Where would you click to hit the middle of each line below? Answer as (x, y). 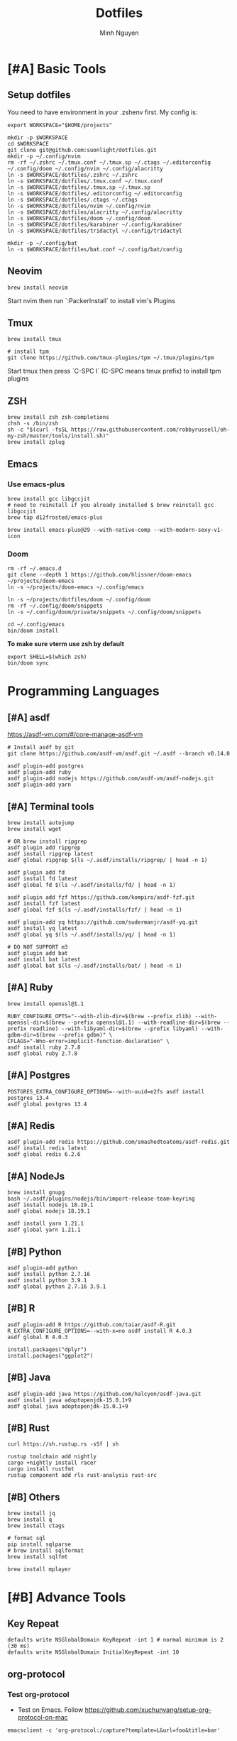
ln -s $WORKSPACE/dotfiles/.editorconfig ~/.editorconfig (95, 193)
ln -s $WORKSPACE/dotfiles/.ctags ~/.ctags (73, 200)
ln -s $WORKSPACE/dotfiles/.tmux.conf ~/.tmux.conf (85, 181)
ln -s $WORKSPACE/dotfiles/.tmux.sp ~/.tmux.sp (79, 187)
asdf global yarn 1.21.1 (44, 1230)
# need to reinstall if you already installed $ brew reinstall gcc (111, 505)
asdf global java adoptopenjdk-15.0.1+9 (68, 1406)
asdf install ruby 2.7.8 (44, 1047)
